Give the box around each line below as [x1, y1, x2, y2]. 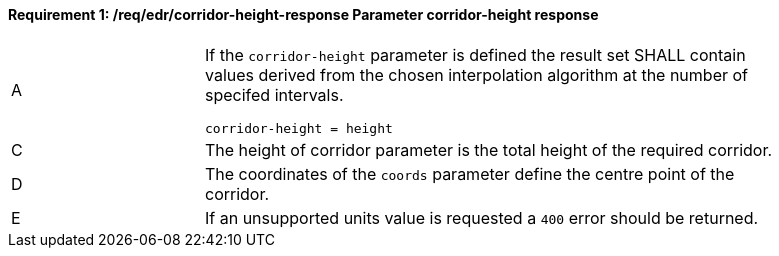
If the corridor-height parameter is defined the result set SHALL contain [205, 44, 746, 65]
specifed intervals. [205, 84, 344, 105]
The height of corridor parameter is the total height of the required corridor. [205, 139, 773, 160]
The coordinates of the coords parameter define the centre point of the [205, 163, 735, 184]
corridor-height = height [205, 120, 393, 136]
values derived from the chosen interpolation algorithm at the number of [205, 64, 749, 85]
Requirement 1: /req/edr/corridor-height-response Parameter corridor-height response [8, 6, 599, 23]
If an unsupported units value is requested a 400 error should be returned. [205, 207, 759, 228]
